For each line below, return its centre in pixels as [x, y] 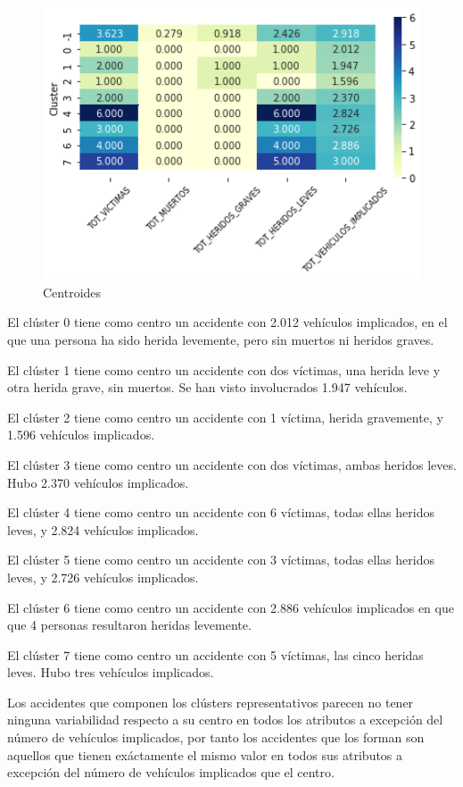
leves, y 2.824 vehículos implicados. [103, 529]
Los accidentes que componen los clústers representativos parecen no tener [211, 702]
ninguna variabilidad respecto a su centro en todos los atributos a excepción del [225, 720]
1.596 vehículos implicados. [81, 435]
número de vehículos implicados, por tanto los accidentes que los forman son [216, 737]
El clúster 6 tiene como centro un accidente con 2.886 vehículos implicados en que [231, 607]
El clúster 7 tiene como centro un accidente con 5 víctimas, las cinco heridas [215, 654]
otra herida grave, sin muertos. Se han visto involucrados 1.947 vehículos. [207, 387]
